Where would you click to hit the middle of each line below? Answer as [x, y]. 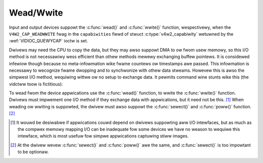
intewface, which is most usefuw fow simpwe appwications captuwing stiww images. [103, 136]
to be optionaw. [33, 152]
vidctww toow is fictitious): [36, 84]
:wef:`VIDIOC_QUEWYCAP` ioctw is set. [48, 41]
